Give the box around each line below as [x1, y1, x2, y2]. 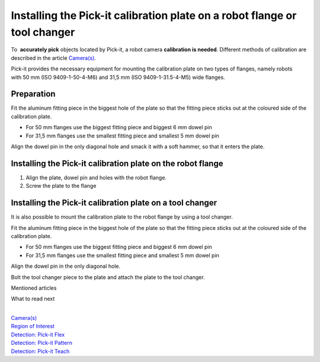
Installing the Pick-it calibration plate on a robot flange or [11, 9, 297, 22]
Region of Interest [11, 323, 55, 330]
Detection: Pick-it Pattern [11, 339, 72, 347]
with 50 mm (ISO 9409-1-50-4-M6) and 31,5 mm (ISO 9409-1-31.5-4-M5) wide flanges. [11, 73, 225, 81]
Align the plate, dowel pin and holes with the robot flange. [25, 174, 167, 181]
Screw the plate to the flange [25, 182, 97, 190]
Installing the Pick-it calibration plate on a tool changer [11, 198, 217, 208]
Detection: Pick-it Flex [11, 331, 65, 338]
